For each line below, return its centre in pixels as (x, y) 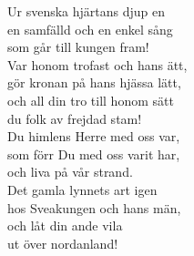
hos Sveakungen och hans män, (94, 207)
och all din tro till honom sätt (91, 100)
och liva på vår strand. (70, 172)
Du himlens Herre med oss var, (94, 136)
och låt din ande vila (65, 225)
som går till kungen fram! (78, 47)
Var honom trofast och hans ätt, (97, 64)
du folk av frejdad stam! (75, 118)
